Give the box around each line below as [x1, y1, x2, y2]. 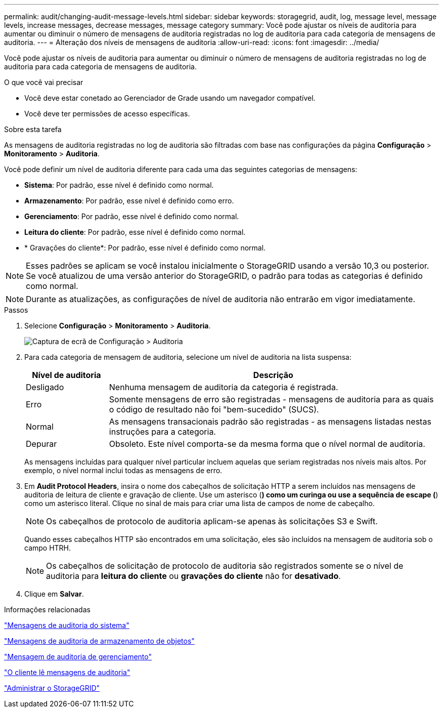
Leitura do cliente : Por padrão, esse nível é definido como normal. [24, 228, 246, 236]
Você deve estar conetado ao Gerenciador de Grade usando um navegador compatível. [24, 94, 316, 102]
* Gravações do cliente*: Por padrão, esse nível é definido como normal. [24, 243, 266, 252]
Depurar [26, 439, 57, 449]
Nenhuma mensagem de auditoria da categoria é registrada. [109, 382, 338, 392]
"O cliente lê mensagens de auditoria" [4, 668, 130, 677]
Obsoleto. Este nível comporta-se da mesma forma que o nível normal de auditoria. [109, 439, 425, 449]
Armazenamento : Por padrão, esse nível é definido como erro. [24, 196, 234, 205]
